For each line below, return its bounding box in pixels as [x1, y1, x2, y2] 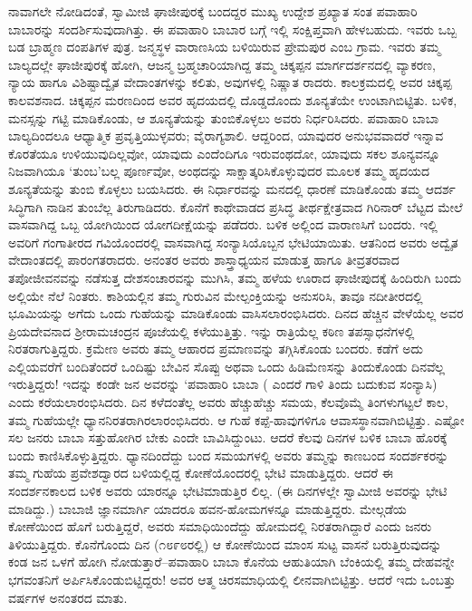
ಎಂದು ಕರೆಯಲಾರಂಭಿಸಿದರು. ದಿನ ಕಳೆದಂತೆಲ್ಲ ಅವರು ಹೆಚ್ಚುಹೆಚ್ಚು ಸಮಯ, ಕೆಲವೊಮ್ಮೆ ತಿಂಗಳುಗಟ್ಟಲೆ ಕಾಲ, [8, 393, 448, 412]
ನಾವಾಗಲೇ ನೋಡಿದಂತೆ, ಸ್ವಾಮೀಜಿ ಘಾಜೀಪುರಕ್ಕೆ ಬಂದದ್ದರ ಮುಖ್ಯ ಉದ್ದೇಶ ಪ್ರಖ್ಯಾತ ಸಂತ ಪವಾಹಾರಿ [8, 2, 418, 20]
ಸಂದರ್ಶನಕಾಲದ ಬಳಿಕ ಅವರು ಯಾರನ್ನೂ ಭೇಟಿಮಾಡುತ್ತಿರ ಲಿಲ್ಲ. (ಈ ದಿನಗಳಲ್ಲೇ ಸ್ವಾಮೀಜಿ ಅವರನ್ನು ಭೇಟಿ [8, 481, 448, 500]
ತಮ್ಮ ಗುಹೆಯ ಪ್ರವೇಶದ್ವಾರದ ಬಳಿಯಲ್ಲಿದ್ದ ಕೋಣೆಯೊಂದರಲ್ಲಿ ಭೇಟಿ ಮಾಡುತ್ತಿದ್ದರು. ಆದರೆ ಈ [8, 463, 393, 482]
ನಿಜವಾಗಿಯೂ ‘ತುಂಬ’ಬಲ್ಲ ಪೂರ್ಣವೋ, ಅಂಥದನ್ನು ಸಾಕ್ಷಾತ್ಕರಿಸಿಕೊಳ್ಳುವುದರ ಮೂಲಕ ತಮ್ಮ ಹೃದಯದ [8, 161, 429, 180]
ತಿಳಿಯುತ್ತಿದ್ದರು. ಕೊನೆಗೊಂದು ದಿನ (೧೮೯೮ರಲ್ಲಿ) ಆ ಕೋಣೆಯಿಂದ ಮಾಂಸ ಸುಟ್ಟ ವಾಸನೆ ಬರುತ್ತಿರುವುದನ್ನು [8, 534, 442, 553]
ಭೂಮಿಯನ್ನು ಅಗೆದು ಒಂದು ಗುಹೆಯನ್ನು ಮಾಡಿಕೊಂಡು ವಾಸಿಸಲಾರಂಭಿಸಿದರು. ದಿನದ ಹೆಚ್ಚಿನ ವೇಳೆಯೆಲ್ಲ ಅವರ [8, 304, 464, 323]
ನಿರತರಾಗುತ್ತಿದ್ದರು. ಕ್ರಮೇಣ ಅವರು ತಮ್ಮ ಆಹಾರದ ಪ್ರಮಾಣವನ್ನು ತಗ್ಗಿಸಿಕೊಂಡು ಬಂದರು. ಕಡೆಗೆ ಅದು [8, 339, 424, 358]
